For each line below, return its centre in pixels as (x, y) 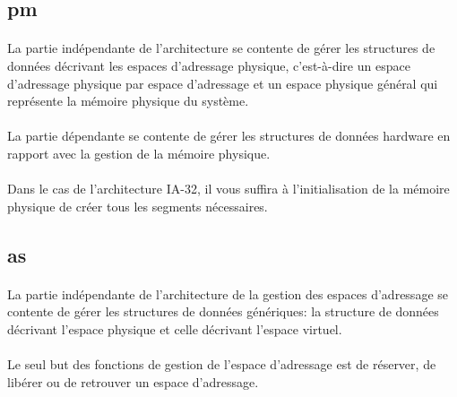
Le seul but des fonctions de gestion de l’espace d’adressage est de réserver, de (222, 364)
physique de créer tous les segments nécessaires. (138, 206)
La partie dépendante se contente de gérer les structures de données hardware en (229, 136)
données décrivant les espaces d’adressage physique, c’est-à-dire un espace (209, 65)
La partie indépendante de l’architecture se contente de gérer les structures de (221, 48)
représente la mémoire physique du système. (128, 101)
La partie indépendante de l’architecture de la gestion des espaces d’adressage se (228, 293)
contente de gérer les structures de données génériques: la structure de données (223, 311)
